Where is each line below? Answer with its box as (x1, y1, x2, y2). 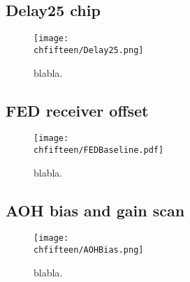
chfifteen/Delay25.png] (34, 45, 144, 55)
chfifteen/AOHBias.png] (34, 245, 144, 255)
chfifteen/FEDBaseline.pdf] (34, 144, 164, 155)
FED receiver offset (6, 99, 149, 121)
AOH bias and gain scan (6, 199, 185, 221)
